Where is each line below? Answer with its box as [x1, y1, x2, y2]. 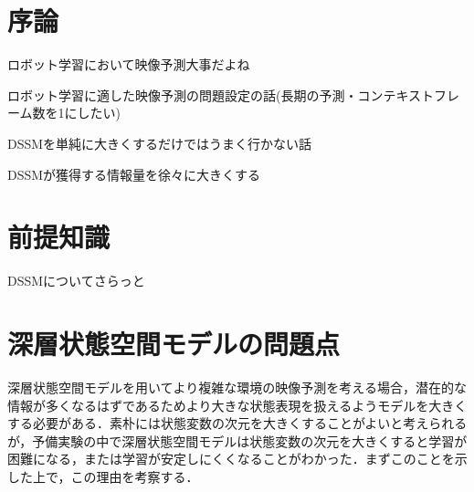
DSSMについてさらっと [7, 271, 145, 290]
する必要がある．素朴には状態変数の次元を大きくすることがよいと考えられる [7, 413, 468, 433]
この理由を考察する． [70, 466, 199, 486]
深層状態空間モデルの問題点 [7, 325, 341, 361]
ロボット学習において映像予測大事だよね [7, 55, 250, 74]
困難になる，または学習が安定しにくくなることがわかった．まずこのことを [7, 449, 455, 468]
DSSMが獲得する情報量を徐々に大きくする [7, 164, 261, 183]
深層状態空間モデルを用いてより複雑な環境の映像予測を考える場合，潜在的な [7, 377, 467, 396]
